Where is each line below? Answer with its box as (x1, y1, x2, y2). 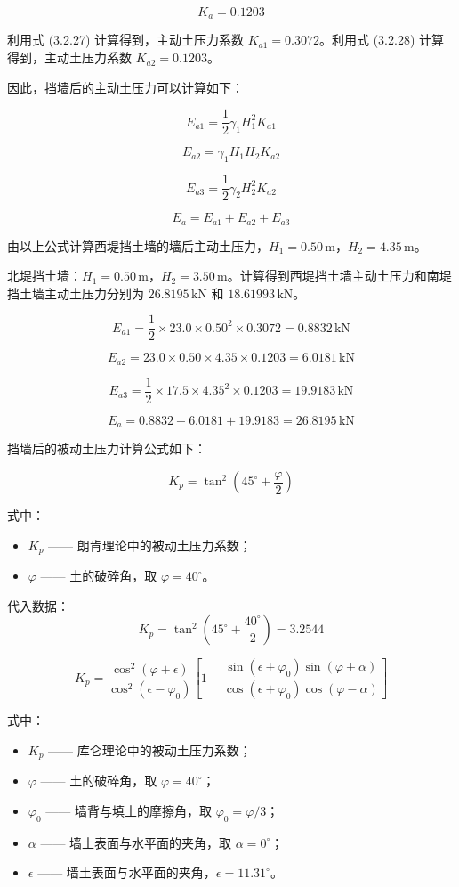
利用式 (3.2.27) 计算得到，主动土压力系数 (7, 30, 244, 49)
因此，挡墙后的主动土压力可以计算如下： (7, 77, 244, 96)
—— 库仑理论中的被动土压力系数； (48, 740, 252, 759)
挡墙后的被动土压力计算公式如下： (7, 439, 206, 458)
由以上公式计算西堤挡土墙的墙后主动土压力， (7, 236, 269, 255)
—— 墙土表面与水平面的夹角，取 (40, 833, 232, 851)
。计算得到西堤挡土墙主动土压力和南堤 (227, 266, 452, 285)
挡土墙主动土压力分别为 (7, 283, 144, 302)
